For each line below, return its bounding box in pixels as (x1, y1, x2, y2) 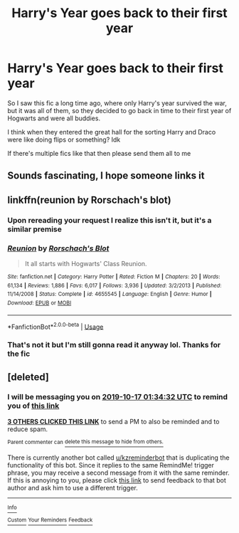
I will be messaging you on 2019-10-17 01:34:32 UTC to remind (7, 392, 228, 402)
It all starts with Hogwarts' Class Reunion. (24, 259, 147, 268)
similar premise (7, 224, 63, 234)
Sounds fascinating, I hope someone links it (7, 169, 205, 182)
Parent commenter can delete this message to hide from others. (7, 438, 164, 445)
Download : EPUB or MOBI (7, 299, 72, 307)
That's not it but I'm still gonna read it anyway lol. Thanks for (7, 340, 221, 350)
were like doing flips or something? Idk (7, 135, 121, 144)
